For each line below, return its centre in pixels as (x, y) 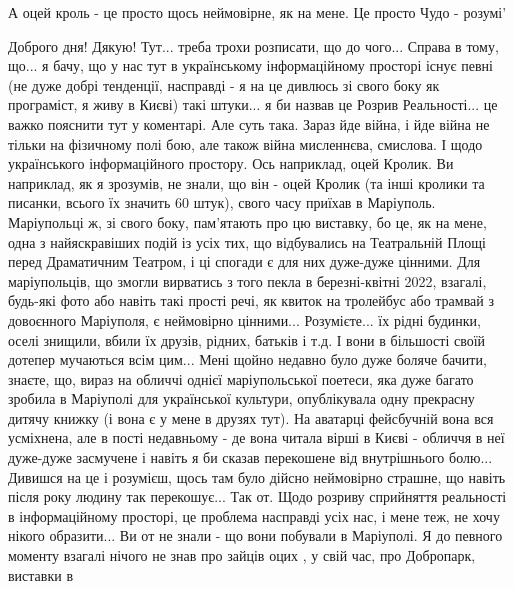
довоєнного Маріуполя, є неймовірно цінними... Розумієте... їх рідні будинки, (244, 319)
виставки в (40, 574)
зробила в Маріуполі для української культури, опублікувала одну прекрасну (241, 398)
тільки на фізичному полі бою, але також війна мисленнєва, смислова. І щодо (245, 143)
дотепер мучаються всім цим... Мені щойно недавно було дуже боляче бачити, (247, 359)
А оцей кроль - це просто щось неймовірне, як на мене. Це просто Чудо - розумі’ (257, 12)
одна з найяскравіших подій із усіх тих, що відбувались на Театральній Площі (247, 241)
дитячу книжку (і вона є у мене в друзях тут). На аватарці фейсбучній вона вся (251, 417)
